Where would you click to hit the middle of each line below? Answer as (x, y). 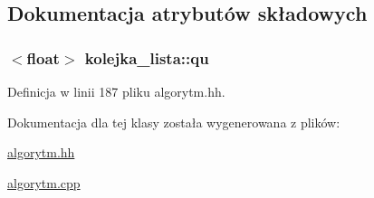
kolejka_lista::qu (147, 57)
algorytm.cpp (44, 182)
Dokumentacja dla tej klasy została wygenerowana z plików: (174, 122)
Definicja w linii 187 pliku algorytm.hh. (116, 91)
